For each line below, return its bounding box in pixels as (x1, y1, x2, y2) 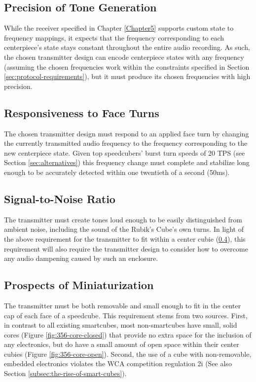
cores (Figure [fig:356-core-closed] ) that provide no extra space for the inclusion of (4, 329, 252, 340)
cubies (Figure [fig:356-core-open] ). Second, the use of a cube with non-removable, (4, 348, 252, 359)
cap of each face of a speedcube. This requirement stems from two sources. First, (4, 310, 248, 320)
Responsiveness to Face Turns (4, 105, 159, 120)
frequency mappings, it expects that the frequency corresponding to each (4, 32, 224, 42)
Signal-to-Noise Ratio (4, 191, 115, 206)
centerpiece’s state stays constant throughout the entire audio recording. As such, (4, 42, 250, 52)
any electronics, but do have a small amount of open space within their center (4, 339, 239, 349)
